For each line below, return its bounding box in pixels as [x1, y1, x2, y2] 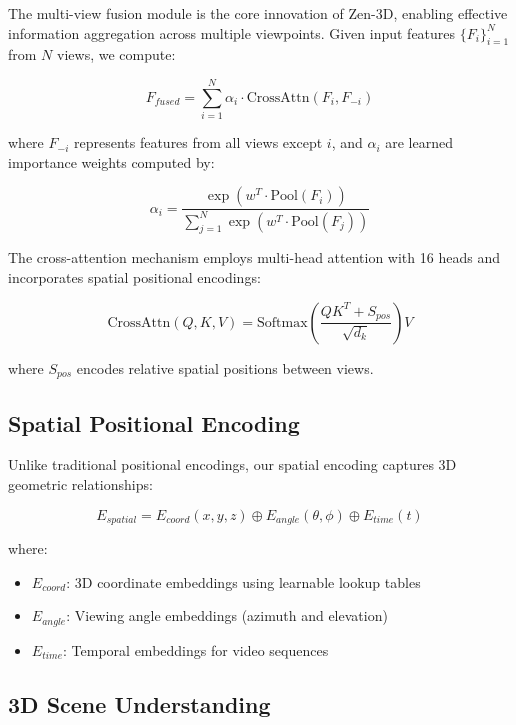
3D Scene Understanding [8, 688, 271, 719]
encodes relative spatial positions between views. [76, 357, 374, 378]
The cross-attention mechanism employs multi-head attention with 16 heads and [8, 247, 500, 268]
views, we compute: [57, 44, 176, 65]
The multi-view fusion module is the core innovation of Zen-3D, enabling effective [8, 3, 508, 23]
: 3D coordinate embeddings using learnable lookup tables [66, 571, 421, 592]
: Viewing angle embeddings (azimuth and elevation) [66, 605, 388, 626]
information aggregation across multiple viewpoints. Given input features [8, 22, 456, 43]
